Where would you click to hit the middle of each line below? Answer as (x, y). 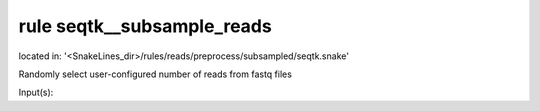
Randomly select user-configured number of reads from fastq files (155, 74)
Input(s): (36, 92)
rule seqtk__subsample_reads (145, 26)
